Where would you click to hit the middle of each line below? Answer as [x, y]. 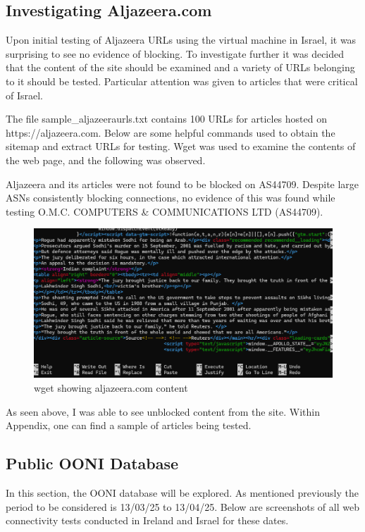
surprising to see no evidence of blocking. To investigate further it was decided [175, 53]
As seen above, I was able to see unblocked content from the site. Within [163, 411]
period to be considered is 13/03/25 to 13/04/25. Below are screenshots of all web [182, 506]
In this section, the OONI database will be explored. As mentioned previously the [182, 492]
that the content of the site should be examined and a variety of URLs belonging [180, 67]
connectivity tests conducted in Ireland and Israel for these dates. [147, 520]
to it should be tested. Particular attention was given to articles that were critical [182, 81]
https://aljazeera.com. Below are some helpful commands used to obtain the [171, 132]
